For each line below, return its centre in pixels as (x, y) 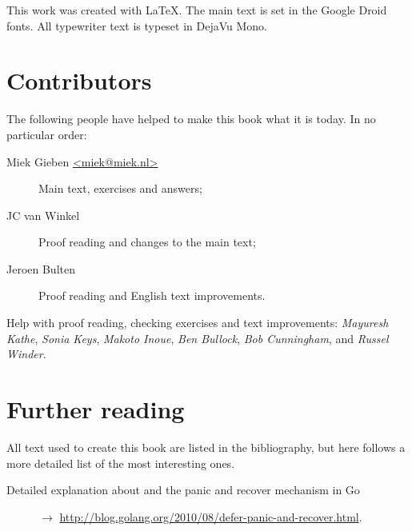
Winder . (26, 354)
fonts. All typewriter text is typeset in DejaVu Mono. (137, 25)
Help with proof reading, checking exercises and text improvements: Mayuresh (198, 323)
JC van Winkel (43, 215)
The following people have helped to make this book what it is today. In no (191, 119)
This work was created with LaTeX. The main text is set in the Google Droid (197, 10)
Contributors (79, 80)
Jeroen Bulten (41, 268)
